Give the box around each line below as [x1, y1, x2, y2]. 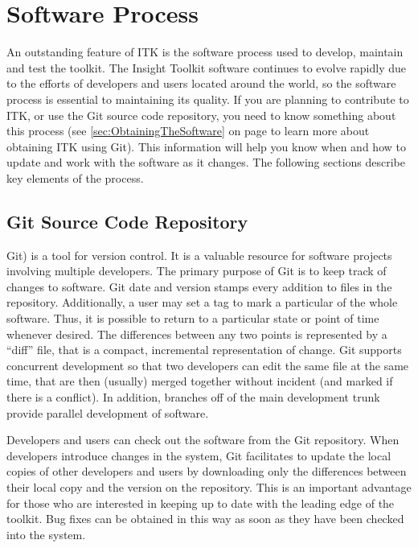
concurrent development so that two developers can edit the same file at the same [6, 356, 409, 373]
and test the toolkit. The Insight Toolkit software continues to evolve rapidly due [6, 59, 406, 76]
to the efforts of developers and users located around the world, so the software [6, 75, 396, 92]
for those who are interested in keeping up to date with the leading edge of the [6, 494, 395, 511]
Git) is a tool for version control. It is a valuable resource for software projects [6, 246, 392, 263]
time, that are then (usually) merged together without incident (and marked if [6, 373, 393, 389]
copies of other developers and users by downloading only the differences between [6, 463, 407, 480]
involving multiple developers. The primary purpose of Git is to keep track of [6, 262, 387, 279]
